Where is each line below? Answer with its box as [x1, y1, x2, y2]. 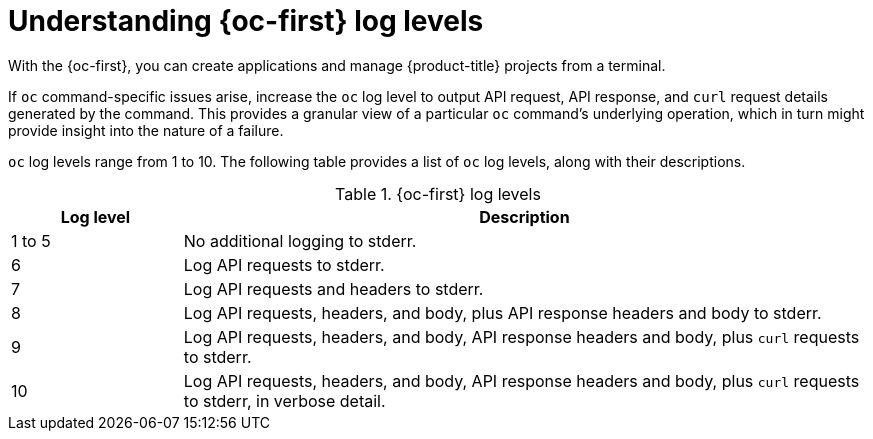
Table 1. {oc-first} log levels [335, 183, 541, 204]
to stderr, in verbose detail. [183, 390, 386, 411]
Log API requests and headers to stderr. [183, 278, 484, 299]
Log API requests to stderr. [183, 254, 385, 275]
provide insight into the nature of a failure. [8, 121, 284, 139]
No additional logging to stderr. [183, 230, 417, 251]
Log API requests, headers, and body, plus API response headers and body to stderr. [183, 302, 822, 323]
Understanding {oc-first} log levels [8, 4, 484, 38]
